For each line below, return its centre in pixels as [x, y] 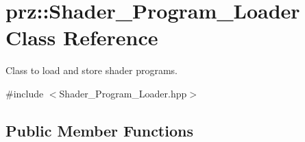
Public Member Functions [99, 130]
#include [25, 93]
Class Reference [82, 37]
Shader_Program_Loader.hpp [123, 93]
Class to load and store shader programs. [91, 70]
